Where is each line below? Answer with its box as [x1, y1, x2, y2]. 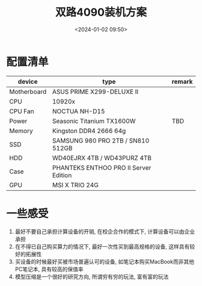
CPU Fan [9, 107, 34, 115]
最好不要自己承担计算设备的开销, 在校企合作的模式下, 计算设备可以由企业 [14, 228, 195, 235]
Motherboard [9, 87, 47, 96]
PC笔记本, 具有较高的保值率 [14, 266, 84, 273]
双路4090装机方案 [55, 5, 147, 19]
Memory [9, 126, 33, 135]
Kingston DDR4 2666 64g [52, 126, 126, 135]
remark [171, 77, 193, 85]
